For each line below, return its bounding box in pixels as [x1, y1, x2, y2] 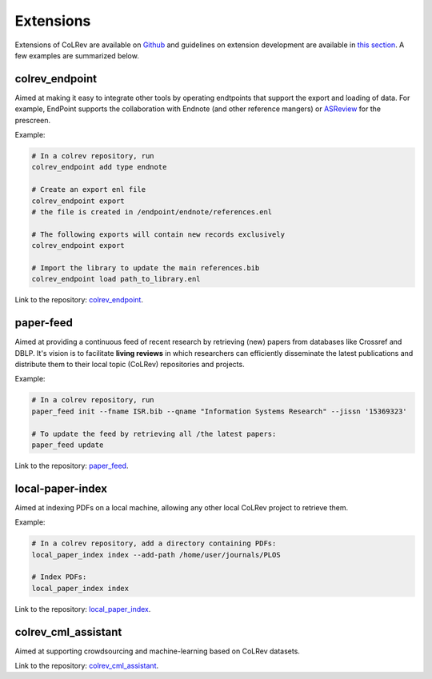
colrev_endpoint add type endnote [31, 162, 167, 172]
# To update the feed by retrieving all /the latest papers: [31, 429, 277, 438]
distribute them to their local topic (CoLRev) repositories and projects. [14, 359, 245, 369]
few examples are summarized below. [14, 50, 139, 60]
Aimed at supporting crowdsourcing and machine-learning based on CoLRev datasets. [14, 646, 300, 656]
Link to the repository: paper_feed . [14, 461, 129, 470]
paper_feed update [31, 440, 104, 449]
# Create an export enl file [31, 185, 146, 194]
